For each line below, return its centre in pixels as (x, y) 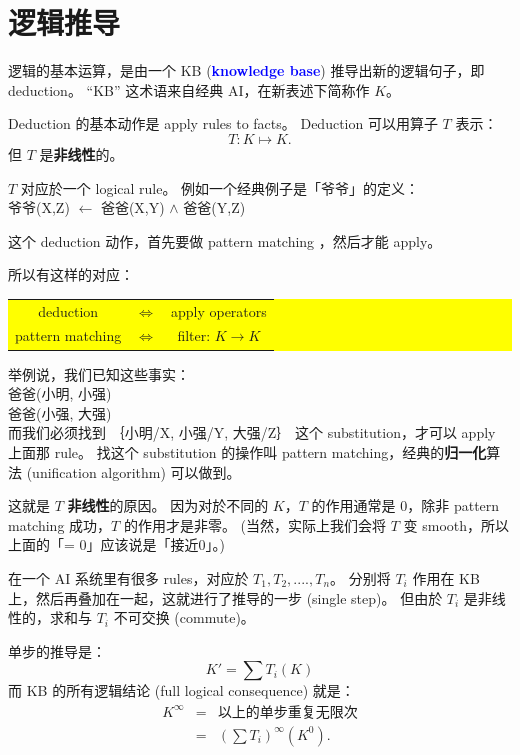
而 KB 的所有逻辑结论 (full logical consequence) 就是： (181, 690)
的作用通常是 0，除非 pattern (405, 505)
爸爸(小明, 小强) (60, 393)
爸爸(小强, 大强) (60, 412)
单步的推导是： (57, 650)
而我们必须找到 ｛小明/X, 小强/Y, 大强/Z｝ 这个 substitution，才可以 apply (252, 432)
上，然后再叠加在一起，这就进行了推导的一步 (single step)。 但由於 (225, 597)
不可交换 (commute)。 (184, 617)
